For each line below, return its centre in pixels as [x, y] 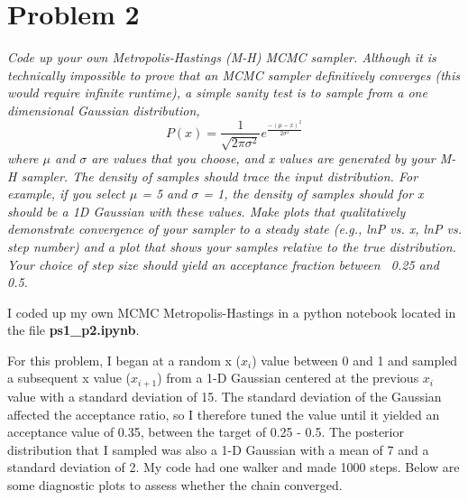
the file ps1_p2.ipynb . [73, 330]
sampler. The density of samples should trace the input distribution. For [220, 176]
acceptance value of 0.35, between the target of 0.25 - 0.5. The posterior [206, 432]
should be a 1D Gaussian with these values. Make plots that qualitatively [206, 211]
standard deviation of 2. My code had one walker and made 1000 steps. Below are [234, 467]
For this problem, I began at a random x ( [124, 360]
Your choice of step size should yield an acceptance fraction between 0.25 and [223, 264]
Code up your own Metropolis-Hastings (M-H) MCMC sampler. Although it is [222, 57]
